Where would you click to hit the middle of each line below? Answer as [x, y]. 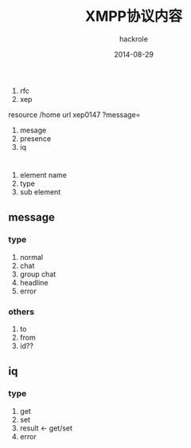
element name [43, 175]
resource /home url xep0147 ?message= [74, 114]
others [21, 312]
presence [35, 138]
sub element [40, 192]
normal [31, 257]
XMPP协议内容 [134, 16]
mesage [33, 130]
